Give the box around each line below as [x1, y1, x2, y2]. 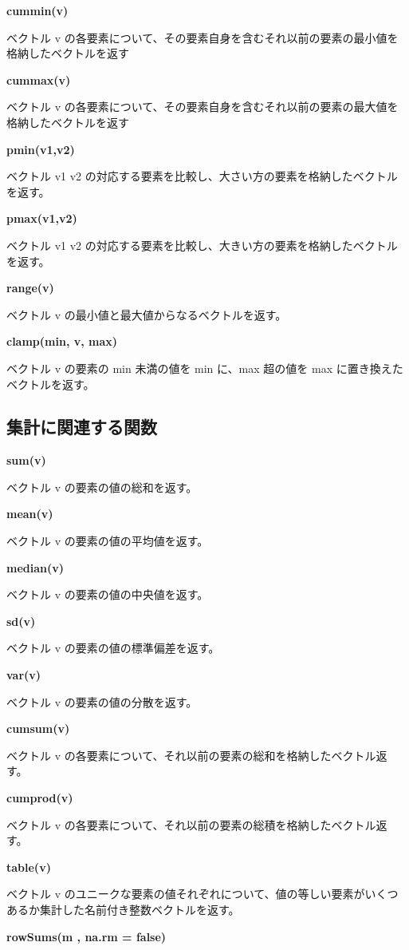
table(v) [6, 858, 51, 875]
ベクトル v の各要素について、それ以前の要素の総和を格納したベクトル [6, 746, 376, 763]
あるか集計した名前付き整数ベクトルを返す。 [6, 901, 240, 917]
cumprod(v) [6, 790, 73, 806]
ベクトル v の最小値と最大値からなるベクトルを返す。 [6, 306, 287, 323]
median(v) [6, 559, 64, 576]
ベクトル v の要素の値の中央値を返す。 [6, 586, 209, 603]
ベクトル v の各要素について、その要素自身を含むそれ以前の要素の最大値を [6, 98, 399, 115]
